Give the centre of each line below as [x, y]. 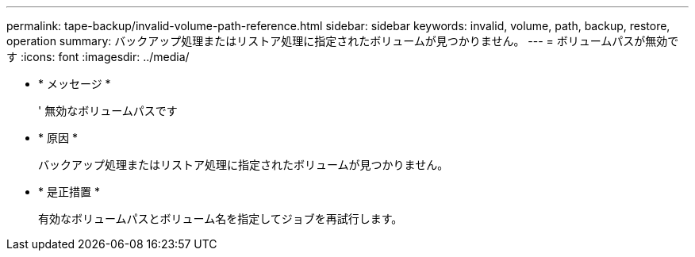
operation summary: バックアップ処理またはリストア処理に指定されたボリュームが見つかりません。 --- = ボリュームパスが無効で [343, 41]
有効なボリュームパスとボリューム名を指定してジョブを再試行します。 [221, 219]
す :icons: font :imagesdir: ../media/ [98, 57]
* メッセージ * [75, 84]
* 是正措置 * [69, 192]
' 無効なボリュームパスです [108, 111]
